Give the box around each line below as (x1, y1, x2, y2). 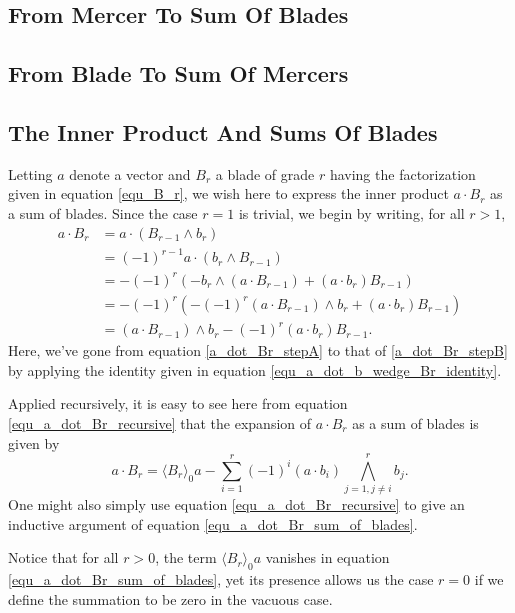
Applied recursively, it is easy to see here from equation (8, 393, 348, 414)
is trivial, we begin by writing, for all (238, 202, 465, 223)
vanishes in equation (265, 547, 390, 568)
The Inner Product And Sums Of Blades (8, 116, 438, 147)
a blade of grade (215, 163, 315, 184)
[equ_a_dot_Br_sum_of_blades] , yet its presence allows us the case (8, 569, 434, 590)
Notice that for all (8, 547, 119, 568)
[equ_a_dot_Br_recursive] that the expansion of (8, 412, 312, 433)
